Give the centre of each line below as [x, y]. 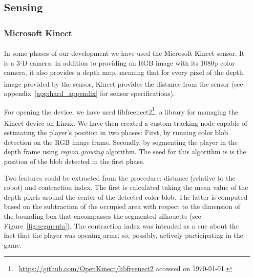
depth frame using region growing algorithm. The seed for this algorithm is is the [125, 151]
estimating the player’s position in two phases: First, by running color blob [116, 132]
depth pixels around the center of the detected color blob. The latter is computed [126, 196]
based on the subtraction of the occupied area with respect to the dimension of [122, 206]
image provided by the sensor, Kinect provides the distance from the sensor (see [124, 83]
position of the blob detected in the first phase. [74, 161]
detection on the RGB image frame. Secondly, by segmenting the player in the [121, 142]
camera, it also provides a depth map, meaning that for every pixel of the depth [124, 72]
